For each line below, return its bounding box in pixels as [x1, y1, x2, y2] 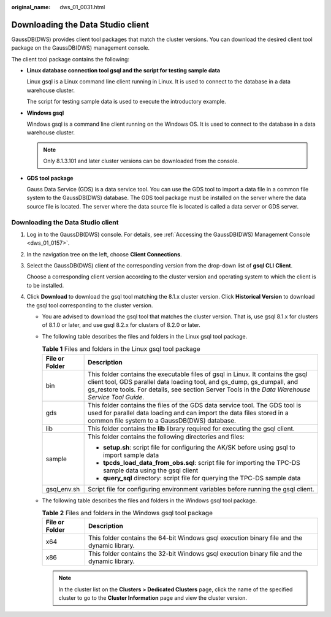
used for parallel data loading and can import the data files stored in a [88, 408, 289, 417]
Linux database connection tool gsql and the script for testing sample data [26, 67, 221, 74]
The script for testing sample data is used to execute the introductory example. [26, 98, 226, 105]
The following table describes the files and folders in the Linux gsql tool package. [42, 332, 248, 340]
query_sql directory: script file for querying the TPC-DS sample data [103, 473, 301, 482]
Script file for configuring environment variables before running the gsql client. [88, 485, 315, 493]
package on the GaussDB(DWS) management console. [11, 44, 150, 52]
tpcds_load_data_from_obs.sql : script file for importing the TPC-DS [103, 458, 300, 467]
